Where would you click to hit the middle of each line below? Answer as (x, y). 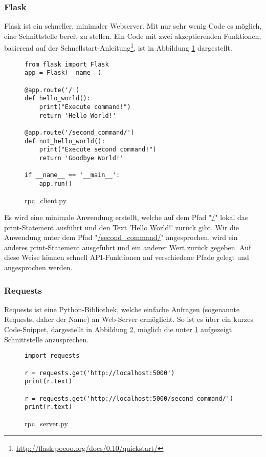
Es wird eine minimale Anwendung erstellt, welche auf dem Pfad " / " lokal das (126, 217)
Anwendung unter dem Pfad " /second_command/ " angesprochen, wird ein (121, 237)
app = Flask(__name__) (63, 73)
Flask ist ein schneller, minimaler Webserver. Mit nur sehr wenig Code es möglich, (133, 26)
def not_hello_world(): (65, 141)
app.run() (56, 183)
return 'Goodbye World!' (81, 158)
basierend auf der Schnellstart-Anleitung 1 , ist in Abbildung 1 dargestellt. (118, 47)
